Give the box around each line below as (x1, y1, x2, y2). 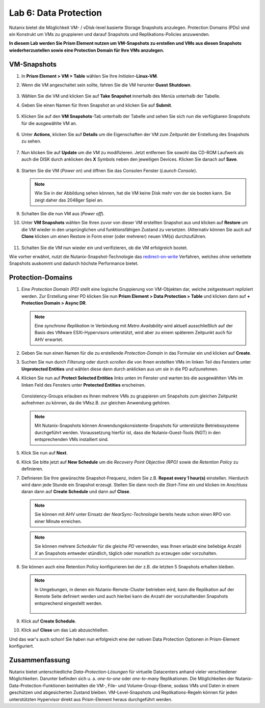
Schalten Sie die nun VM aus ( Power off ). (21, 211, 105, 217)
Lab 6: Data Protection (9, 7, 102, 18)
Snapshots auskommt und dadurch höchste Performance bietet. (9, 260, 139, 266)
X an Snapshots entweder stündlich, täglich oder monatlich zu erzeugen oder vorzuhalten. (34, 550, 218, 556)
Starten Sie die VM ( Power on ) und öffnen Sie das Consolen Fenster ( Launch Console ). (21, 168, 197, 173)
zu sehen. (21, 138, 42, 144)
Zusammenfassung (9, 656, 70, 664)
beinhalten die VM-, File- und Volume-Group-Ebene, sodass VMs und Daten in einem (67, 682, 239, 688)
